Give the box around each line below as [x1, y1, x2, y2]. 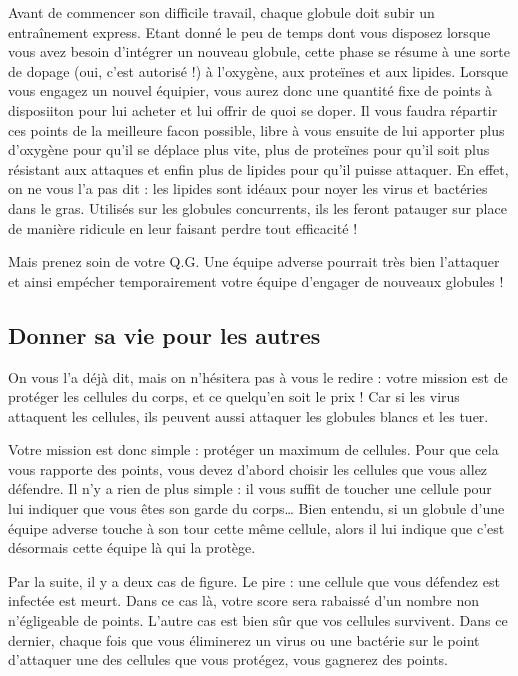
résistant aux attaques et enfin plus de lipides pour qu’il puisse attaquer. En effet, [8, 158, 509, 179]
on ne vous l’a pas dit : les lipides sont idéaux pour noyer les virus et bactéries [8, 178, 488, 199]
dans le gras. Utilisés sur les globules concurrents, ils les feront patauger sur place [8, 197, 507, 218]
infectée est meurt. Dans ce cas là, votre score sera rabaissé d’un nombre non [8, 590, 480, 611]
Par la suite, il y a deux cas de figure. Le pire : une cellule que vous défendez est [8, 570, 500, 591]
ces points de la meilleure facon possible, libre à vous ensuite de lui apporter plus [8, 119, 505, 140]
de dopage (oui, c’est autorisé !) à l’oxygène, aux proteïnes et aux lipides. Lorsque [8, 60, 509, 81]
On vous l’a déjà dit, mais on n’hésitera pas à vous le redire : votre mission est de [8, 366, 508, 387]
